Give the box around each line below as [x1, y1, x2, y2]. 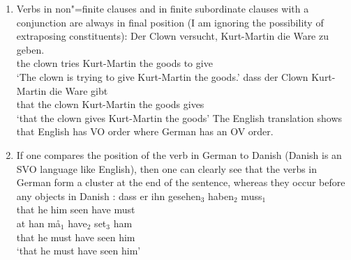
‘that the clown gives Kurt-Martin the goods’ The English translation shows [16, 110, 343, 125]
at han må [16, 215, 61, 230]
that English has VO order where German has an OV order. [16, 124, 274, 139]
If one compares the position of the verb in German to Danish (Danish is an [16, 147, 342, 162]
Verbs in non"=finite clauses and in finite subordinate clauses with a [16, 1, 309, 15]
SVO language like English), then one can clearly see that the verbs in [16, 161, 318, 176]
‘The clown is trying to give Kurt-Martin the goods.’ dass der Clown [16, 69, 308, 84]
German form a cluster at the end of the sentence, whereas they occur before [16, 175, 345, 190]
